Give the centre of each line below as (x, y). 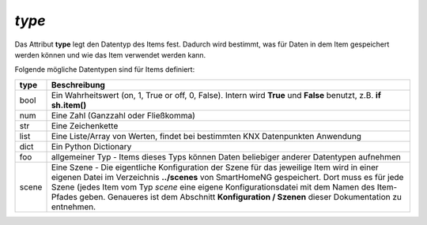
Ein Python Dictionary (91, 146)
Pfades (64, 197)
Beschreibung (78, 84)
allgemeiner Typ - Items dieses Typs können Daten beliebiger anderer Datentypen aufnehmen (226, 156)
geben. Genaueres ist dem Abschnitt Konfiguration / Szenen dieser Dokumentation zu (241, 197)
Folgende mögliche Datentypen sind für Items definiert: (105, 69)
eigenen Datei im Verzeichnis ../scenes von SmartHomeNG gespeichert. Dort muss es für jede (227, 177)
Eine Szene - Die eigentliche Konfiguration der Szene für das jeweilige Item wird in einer (215, 167)
